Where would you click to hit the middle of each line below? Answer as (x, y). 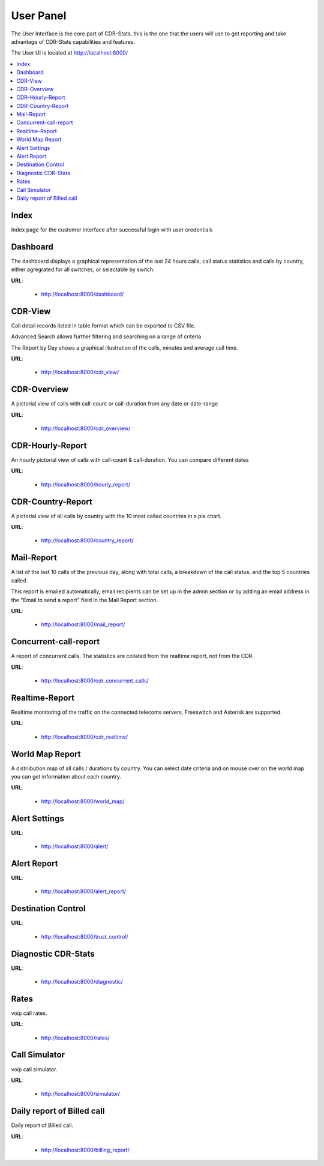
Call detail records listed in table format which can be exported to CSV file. (103, 325)
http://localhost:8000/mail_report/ (83, 624)
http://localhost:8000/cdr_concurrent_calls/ (95, 681)
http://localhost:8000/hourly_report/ (85, 484)
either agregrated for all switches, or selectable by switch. (83, 269)
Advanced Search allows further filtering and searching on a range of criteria (106, 336)
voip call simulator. (34, 1069)
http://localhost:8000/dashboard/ (82, 294)
